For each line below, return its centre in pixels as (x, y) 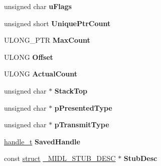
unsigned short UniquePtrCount (57, 23)
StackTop (71, 90)
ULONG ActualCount (41, 74)
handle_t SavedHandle (42, 141)
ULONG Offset (29, 57)
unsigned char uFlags (38, 6)
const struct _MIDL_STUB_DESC (60, 158)
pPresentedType (83, 107)
